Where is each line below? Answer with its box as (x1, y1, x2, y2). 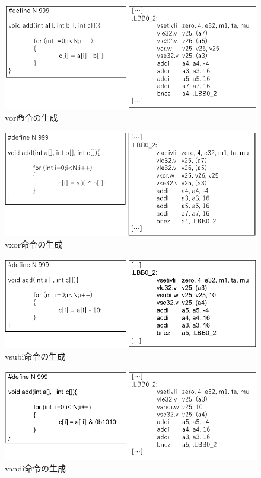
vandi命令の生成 (5, 461, 66, 474)
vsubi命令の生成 (5, 349, 66, 362)
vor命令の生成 (5, 111, 58, 123)
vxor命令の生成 (5, 238, 63, 251)
